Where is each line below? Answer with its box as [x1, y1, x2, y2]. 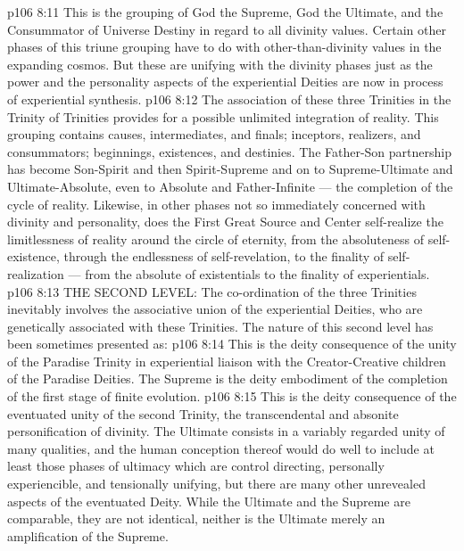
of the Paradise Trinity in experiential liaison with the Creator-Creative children [7, 351, 446, 370]
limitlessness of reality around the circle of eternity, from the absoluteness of [7, 229, 424, 248]
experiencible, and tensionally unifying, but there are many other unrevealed [7, 474, 426, 493]
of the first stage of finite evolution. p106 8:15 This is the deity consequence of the [7, 387, 457, 406]
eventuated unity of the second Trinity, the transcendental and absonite [7, 404, 399, 423]
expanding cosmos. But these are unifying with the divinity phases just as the [7, 54, 433, 73]
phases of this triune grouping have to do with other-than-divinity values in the [7, 37, 442, 56]
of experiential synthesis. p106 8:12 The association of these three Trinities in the [7, 89, 452, 108]
